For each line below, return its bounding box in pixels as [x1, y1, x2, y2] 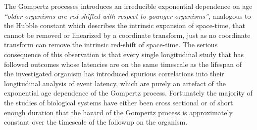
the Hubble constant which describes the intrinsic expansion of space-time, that [4, 20, 246, 31]
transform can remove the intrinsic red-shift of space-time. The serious [4, 39, 218, 50]
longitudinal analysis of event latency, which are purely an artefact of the [4, 78, 226, 88]
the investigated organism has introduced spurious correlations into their [4, 68, 224, 79]
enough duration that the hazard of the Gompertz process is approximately [4, 107, 233, 117]
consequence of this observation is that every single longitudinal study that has [4, 49, 244, 59]
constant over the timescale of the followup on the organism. [4, 117, 188, 127]
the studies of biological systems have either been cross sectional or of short [4, 97, 233, 107]
